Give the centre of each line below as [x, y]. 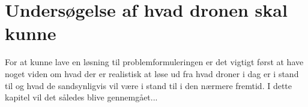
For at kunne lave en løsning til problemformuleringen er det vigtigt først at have [154, 62]
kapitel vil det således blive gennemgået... [81, 97]
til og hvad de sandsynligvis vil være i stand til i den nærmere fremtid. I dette [149, 85]
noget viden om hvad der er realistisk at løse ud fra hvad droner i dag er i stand [152, 73]
